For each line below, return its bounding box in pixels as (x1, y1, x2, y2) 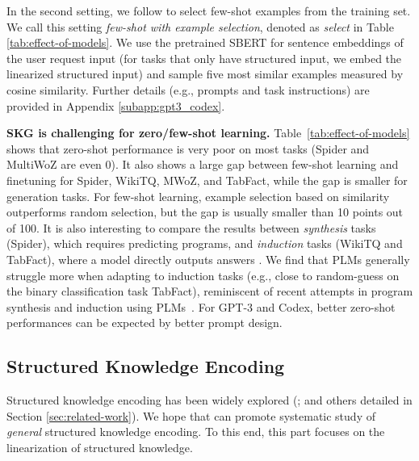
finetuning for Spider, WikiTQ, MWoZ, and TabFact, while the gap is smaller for (6, 171, 408, 188)
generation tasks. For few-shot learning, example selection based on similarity (6, 187, 390, 204)
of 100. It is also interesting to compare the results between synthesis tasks (6, 219, 376, 236)
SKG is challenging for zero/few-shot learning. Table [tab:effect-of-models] (6, 124, 410, 141)
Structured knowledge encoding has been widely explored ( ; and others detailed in (6, 392, 413, 409)
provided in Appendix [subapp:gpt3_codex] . (6, 97, 225, 114)
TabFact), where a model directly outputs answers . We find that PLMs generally (6, 250, 410, 267)
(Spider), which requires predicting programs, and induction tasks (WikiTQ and (6, 235, 403, 252)
